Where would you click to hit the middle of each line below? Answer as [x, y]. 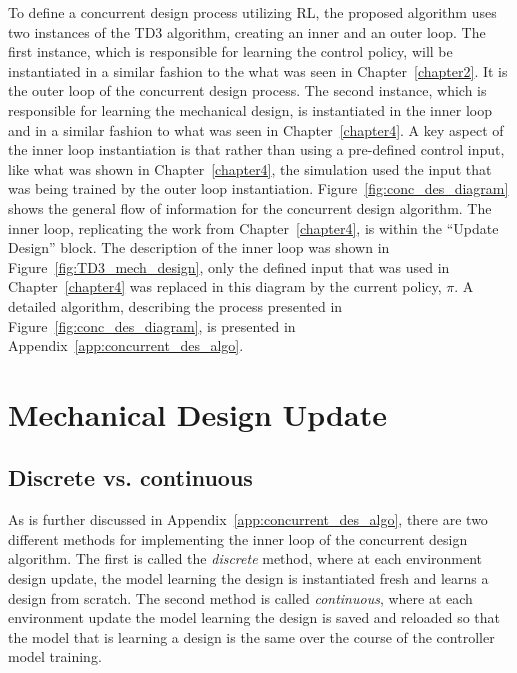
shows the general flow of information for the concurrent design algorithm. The [250, 207]
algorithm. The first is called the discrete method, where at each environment [245, 558]
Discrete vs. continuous [130, 477]
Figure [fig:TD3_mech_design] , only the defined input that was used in [229, 266]
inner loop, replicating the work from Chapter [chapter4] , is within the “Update [253, 227]
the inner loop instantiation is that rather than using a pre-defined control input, [256, 149]
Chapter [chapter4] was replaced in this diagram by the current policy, [225, 286]
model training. [55, 656]
